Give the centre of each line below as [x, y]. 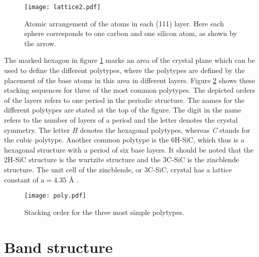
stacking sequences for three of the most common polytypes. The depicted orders [130, 90]
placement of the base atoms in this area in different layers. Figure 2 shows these [130, 80]
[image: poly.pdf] [55, 196]
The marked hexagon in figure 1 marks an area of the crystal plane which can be [130, 60]
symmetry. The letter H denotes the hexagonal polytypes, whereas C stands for [127, 130]
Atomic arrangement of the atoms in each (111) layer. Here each [124, 23]
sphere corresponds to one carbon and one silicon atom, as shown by [131, 33]
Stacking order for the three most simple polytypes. [104, 212]
